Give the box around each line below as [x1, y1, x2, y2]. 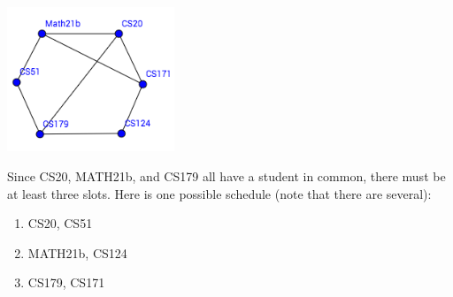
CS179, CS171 [27, 273, 105, 292]
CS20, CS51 [27, 214, 93, 232]
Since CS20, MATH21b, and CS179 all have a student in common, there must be [7, 166, 446, 185]
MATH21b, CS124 [27, 243, 127, 262]
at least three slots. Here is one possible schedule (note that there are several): [7, 184, 432, 202]
